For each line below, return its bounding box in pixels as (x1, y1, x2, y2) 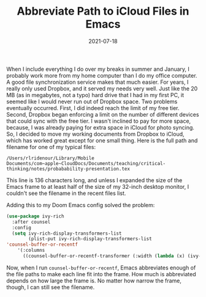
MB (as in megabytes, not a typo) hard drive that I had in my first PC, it (6, 91, 185, 98)
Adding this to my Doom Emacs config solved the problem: (6, 201, 155, 208)
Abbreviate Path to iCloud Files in (17, 4, 189, 18)
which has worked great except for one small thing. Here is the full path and (6, 136, 198, 144)
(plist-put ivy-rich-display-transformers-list (28, 236, 152, 242)
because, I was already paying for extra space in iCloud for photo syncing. (6, 123, 195, 131)
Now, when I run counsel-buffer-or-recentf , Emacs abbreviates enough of (6, 264, 196, 271)
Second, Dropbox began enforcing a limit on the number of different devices (6, 111, 199, 118)
